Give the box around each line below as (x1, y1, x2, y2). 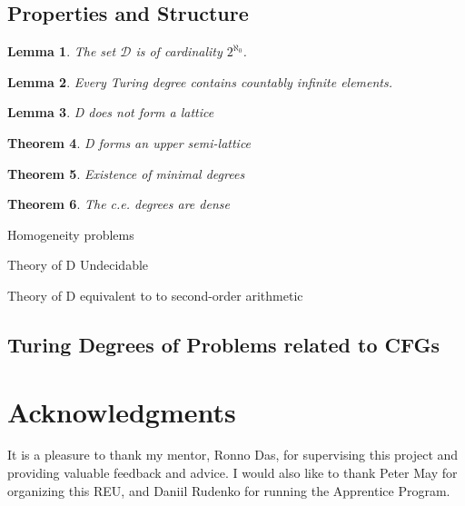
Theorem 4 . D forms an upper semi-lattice (7, 133, 252, 152)
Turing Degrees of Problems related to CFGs (7, 330, 440, 358)
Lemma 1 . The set (7, 42, 116, 61)
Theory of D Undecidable (7, 255, 149, 274)
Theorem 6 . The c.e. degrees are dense (7, 194, 230, 213)
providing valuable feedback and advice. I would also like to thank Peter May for (7, 463, 458, 482)
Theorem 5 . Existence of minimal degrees (7, 164, 245, 183)
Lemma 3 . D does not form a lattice (7, 103, 214, 122)
